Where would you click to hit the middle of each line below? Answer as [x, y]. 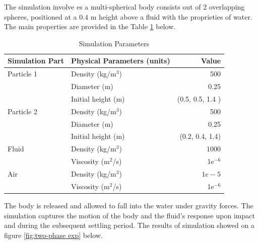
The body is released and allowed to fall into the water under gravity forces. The [129, 205]
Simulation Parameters [114, 43]
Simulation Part [36, 61]
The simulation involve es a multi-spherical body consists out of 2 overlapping [124, 7]
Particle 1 [22, 74]
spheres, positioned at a [41, 16]
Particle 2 [22, 111]
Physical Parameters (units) [120, 61]
